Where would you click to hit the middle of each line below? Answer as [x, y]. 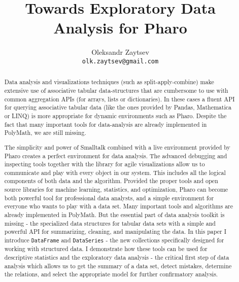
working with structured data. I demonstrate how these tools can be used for [106, 249]
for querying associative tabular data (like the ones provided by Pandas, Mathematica [118, 107]
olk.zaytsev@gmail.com [120, 61]
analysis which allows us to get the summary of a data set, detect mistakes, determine [118, 266]
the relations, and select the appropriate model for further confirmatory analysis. [111, 274]
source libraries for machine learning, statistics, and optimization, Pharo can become [116, 189]
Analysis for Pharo [120, 28]
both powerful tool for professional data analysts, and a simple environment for [109, 198]
